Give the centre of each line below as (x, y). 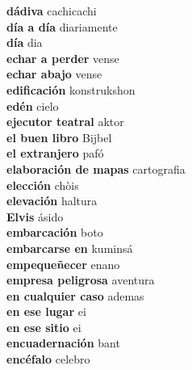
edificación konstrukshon (71, 89)
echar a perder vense (63, 58)
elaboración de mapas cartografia (96, 168)
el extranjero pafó (55, 153)
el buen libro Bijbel (59, 137)
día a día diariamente (62, 26)
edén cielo (33, 105)
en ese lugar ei (46, 311)
